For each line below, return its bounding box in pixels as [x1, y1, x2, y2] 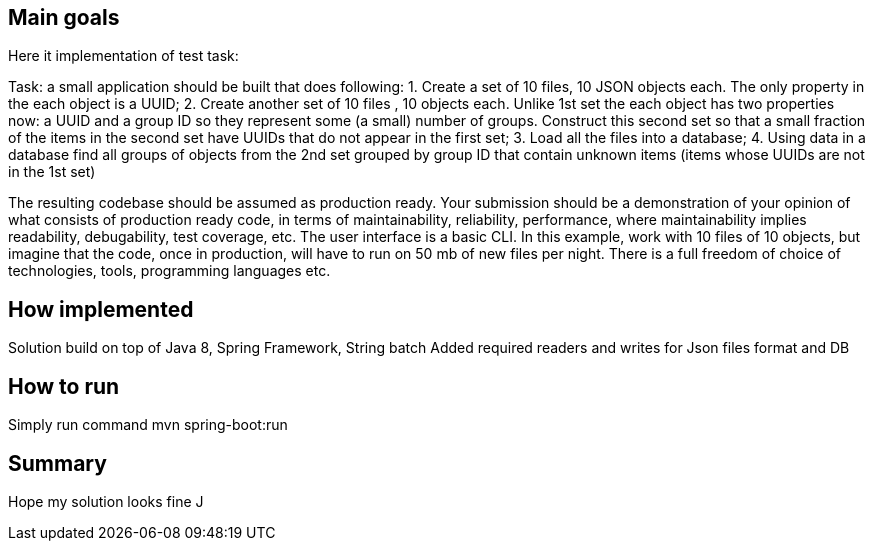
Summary [8, 450, 107, 476]
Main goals [8, 5, 120, 30]
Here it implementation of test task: [8, 47, 239, 65]
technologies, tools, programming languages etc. [8, 262, 331, 280]
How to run [8, 373, 120, 399]
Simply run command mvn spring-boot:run [8, 416, 288, 434]
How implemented [8, 296, 194, 322]
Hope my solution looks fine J [8, 492, 204, 510]
